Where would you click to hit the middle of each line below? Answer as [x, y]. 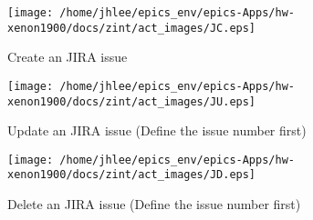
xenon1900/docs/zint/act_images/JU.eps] [132, 101]
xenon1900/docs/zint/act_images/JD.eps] [132, 175]
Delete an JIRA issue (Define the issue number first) [154, 204]
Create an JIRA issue [68, 57]
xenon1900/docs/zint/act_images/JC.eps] [132, 28]
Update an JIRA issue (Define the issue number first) [157, 130]
